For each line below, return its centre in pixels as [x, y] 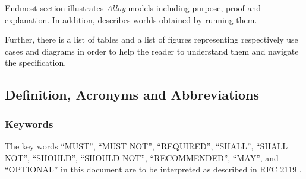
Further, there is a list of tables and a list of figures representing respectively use [152, 39]
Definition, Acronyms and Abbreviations [132, 95]
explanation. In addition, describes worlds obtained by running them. [131, 19]
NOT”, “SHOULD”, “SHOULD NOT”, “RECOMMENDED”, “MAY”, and [142, 157]
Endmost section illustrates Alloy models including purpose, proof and [133, 8]
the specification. [36, 63]
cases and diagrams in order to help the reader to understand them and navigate [152, 51]
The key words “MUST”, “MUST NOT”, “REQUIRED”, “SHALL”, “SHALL [146, 146]
